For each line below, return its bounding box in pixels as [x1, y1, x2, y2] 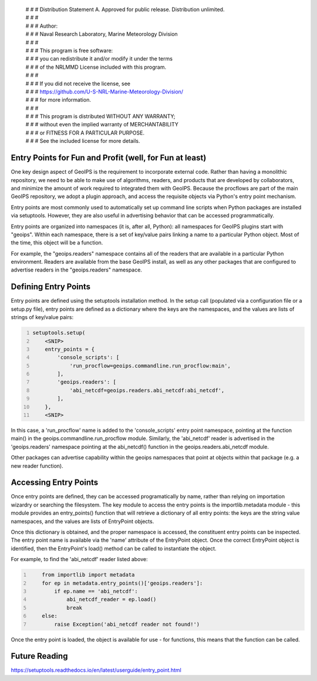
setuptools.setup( [32, 330, 86, 336]
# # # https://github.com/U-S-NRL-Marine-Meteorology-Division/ [25, 88, 184, 95]
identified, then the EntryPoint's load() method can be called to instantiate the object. [11, 545, 217, 552]
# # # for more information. [25, 96, 91, 103]
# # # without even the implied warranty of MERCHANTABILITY [25, 121, 179, 128]
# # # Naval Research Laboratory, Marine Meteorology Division [25, 31, 178, 38]
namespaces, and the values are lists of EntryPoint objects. [11, 518, 154, 525]
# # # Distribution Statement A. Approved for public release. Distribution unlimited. [25, 6, 225, 13]
